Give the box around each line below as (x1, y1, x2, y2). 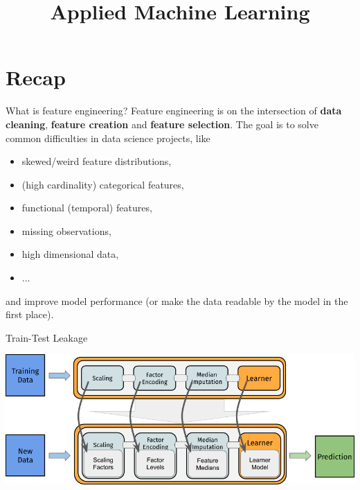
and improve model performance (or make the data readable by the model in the (6, 293, 348, 308)
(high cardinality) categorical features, (21, 177, 184, 191)
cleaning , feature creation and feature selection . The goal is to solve (6, 116, 318, 131)
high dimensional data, (21, 247, 119, 261)
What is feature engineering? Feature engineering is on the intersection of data (6, 103, 342, 118)
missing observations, (21, 223, 111, 238)
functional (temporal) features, (21, 200, 152, 215)
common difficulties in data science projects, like (6, 130, 210, 145)
